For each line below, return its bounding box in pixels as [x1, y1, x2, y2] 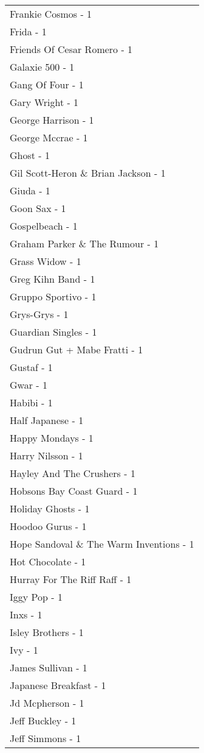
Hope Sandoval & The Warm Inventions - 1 [10, 537, 194, 551]
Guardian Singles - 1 [10, 325, 97, 339]
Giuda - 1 [10, 183, 50, 197]
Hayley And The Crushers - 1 [10, 466, 135, 480]
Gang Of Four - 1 [10, 77, 84, 91]
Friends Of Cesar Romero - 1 [10, 42, 133, 56]
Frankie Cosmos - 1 [10, 7, 92, 21]
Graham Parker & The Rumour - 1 [10, 236, 159, 250]
